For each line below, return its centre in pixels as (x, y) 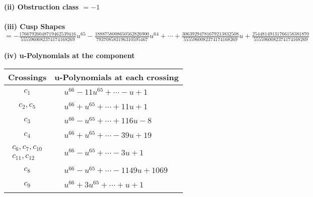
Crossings (27, 77)
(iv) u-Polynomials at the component (70, 55)
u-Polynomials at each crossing (117, 77)
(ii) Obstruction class (41, 7)
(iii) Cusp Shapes (35, 26)
